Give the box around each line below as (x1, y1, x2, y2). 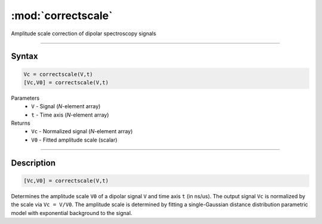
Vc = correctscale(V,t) (23, 70, 94, 78)
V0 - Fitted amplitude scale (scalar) (31, 136, 117, 143)
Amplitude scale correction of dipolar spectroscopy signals (11, 30, 156, 37)
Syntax (11, 51, 38, 62)
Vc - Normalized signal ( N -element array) (31, 128, 133, 135)
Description (11, 158, 56, 168)
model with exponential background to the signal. (11, 209, 132, 216)
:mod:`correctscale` (11, 9, 113, 22)
